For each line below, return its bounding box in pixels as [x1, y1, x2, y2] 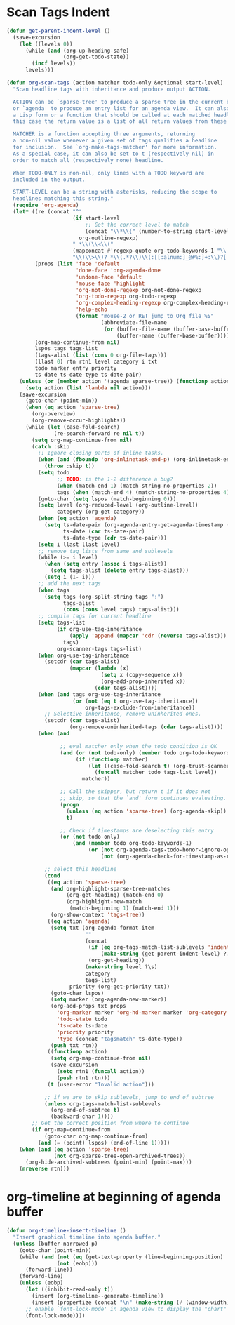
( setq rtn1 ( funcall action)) [56, 1068, 145, 1075]
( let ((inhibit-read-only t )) [25, 1286, 114, 1293]
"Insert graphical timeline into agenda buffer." [13, 1234, 161, 1241]
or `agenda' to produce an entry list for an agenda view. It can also [13, 105, 230, 112]
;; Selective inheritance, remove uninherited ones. [43, 710, 201, 718]
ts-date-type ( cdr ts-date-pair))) [62, 534, 168, 541]
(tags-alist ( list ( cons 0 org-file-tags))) [34, 352, 168, 359]
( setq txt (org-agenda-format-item [51, 924, 155, 931]
